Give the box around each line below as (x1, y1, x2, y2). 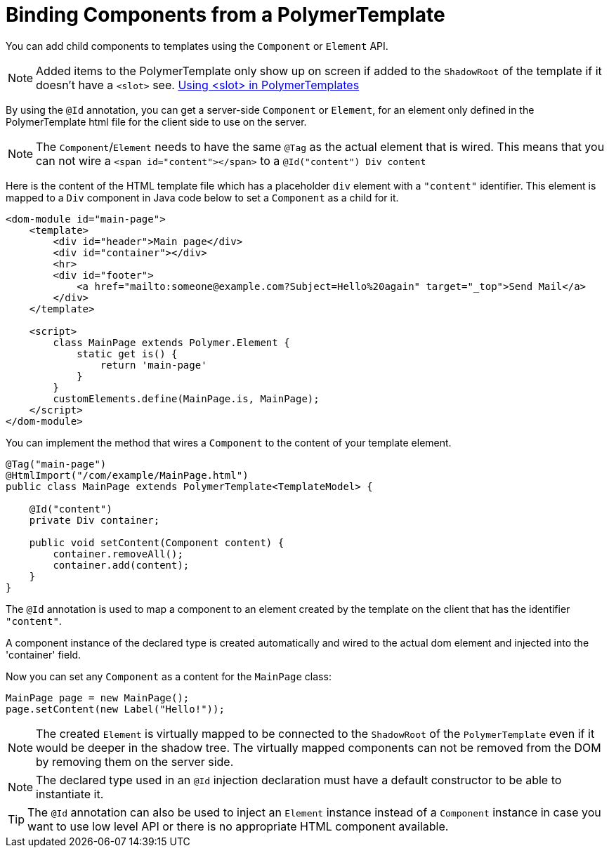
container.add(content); (53, 559, 190, 571)
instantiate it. (36, 786, 104, 801)
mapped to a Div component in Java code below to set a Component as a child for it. (6, 191, 399, 204)
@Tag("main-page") (6, 458, 107, 470)
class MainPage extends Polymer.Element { (53, 336, 290, 348)
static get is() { (77, 348, 178, 359)
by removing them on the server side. (36, 754, 234, 769)
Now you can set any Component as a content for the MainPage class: (6, 670, 332, 682)
